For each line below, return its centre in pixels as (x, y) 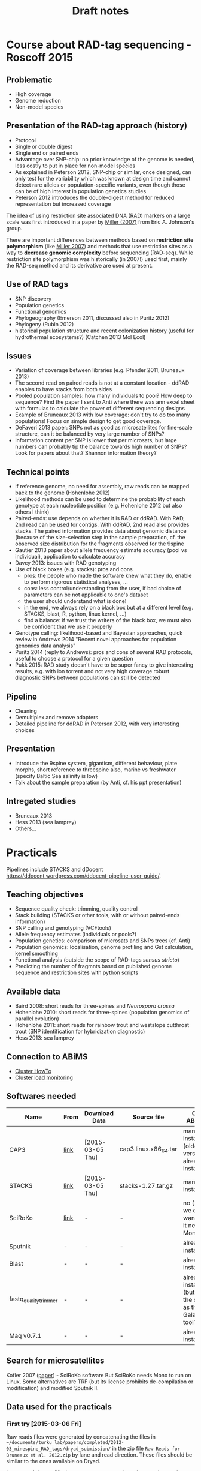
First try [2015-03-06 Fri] (44, 1424)
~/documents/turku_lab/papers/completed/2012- (65, 1443)
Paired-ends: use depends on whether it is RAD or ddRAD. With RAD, (100, 518)
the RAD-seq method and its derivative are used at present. (80, 265)
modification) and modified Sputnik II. (52, 1388)
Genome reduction (38, 100)
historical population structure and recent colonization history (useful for (104, 331)
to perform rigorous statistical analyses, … (76, 582)
